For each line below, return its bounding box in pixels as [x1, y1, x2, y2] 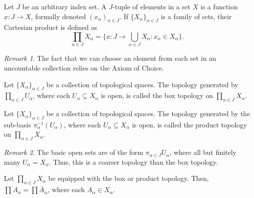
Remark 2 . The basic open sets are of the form [4, 147, 143, 157]
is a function [200, 1, 238, 11]
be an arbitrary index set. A [22, 1, 107, 11]
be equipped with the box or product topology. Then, [48, 173, 209, 183]
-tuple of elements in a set [113, 1, 190, 11]
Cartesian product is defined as [4, 22, 97, 32]
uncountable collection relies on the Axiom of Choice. [4, 62, 164, 73]
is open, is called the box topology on [101, 90, 213, 100]
